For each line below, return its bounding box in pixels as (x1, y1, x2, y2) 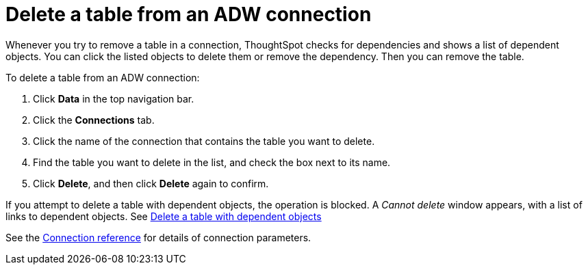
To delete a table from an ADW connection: (5, 71, 200, 83)
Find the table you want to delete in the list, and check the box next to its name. (33, 156, 391, 168)
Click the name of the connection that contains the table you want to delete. (33, 135, 375, 147)
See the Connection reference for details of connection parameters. (5, 231, 311, 243)
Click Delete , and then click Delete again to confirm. (33, 177, 269, 189)
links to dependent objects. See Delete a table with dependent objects (5, 210, 322, 222)
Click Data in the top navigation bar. (33, 92, 194, 105)
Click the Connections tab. (33, 113, 155, 126)
